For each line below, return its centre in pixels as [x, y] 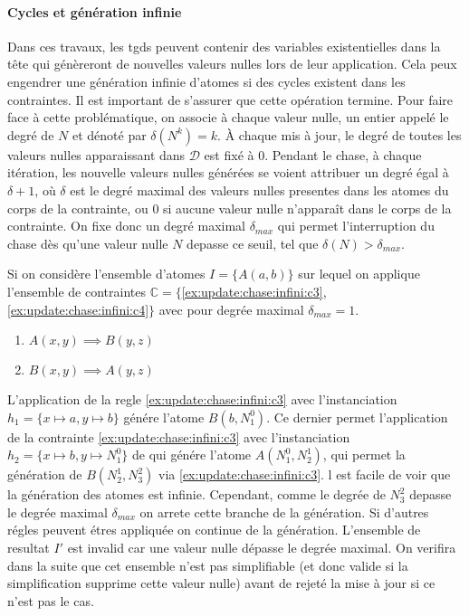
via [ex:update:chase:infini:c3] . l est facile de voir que [305, 474]
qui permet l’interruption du [356, 226]
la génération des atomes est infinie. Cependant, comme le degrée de [196, 494]
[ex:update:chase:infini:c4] [78, 309]
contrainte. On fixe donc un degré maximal [126, 226]
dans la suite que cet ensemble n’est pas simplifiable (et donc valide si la [208, 565]
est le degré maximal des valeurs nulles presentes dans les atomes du [259, 190]
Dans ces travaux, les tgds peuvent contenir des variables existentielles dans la [224, 46]
